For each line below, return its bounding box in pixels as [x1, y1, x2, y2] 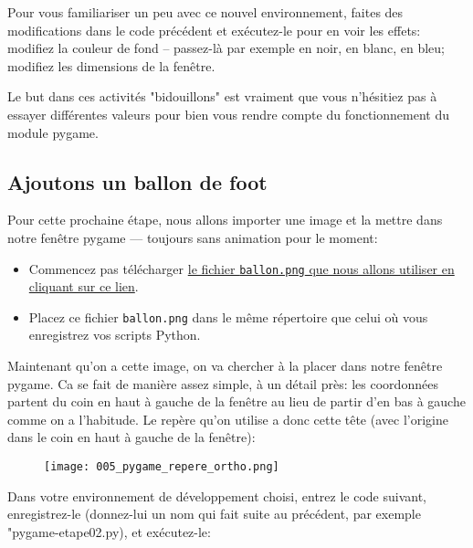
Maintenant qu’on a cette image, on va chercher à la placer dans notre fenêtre [7, 356, 443, 375]
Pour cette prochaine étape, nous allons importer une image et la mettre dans [7, 210, 443, 229]
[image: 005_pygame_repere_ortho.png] [44, 460, 279, 474]
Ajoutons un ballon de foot [7, 167, 268, 195]
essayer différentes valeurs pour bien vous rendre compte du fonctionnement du [7, 104, 449, 123]
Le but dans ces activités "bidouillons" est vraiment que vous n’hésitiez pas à [7, 87, 437, 106]
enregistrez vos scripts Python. [28, 325, 201, 344]
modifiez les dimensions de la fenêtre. [7, 56, 215, 75]
